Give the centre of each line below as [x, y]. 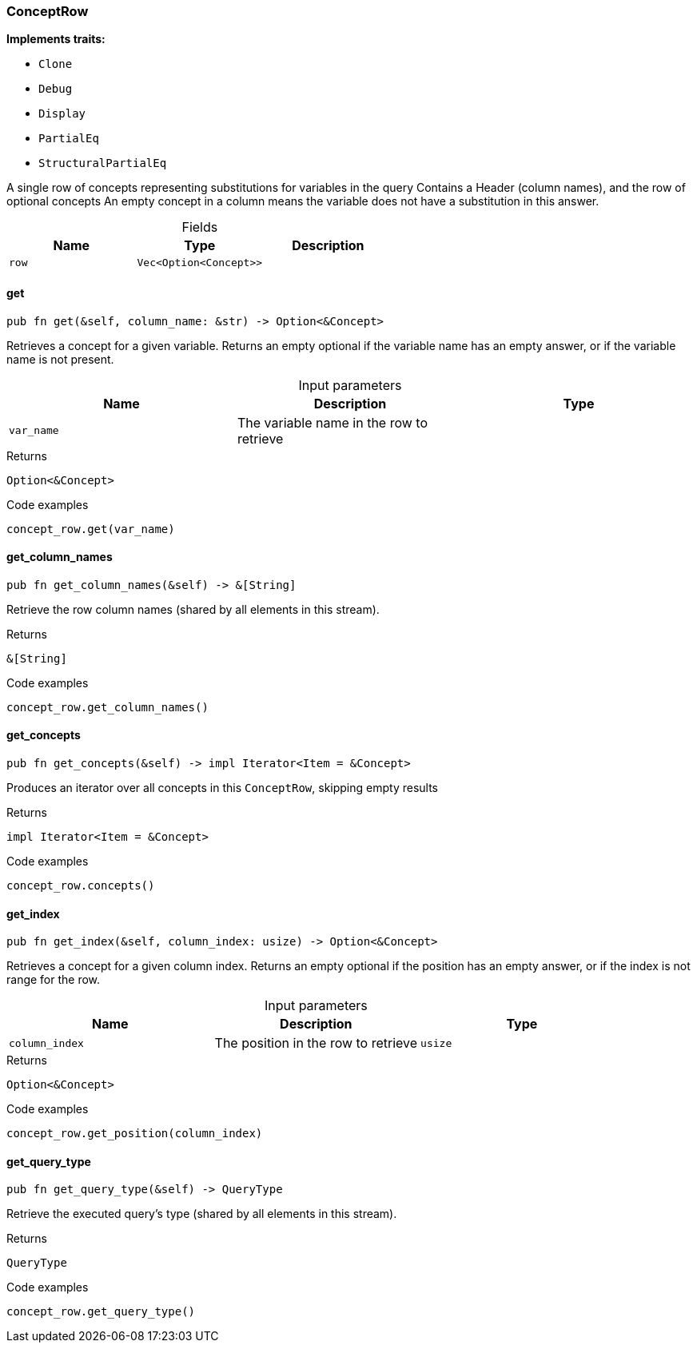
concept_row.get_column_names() [108, 707]
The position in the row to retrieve [316, 1043]
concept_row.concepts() [81, 886]
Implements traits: [56, 39]
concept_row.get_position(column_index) [135, 1134]
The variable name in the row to [332, 422]
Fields [200, 227]
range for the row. [54, 980]
